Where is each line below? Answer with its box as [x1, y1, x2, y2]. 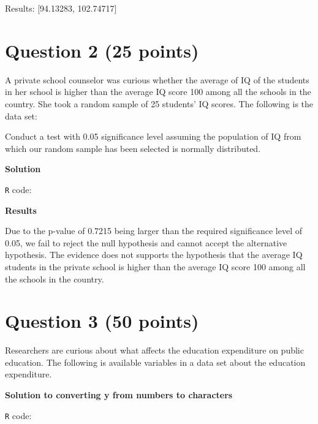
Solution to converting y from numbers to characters [5, 388, 233, 401]
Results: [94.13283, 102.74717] [5, 2, 117, 14]
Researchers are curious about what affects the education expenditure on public [5, 344, 304, 357]
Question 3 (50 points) [5, 308, 199, 333]
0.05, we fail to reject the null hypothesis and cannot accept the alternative [5, 236, 287, 249]
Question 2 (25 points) [5, 37, 199, 62]
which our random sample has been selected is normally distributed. [5, 142, 261, 154]
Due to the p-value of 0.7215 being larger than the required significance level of [5, 224, 302, 237]
